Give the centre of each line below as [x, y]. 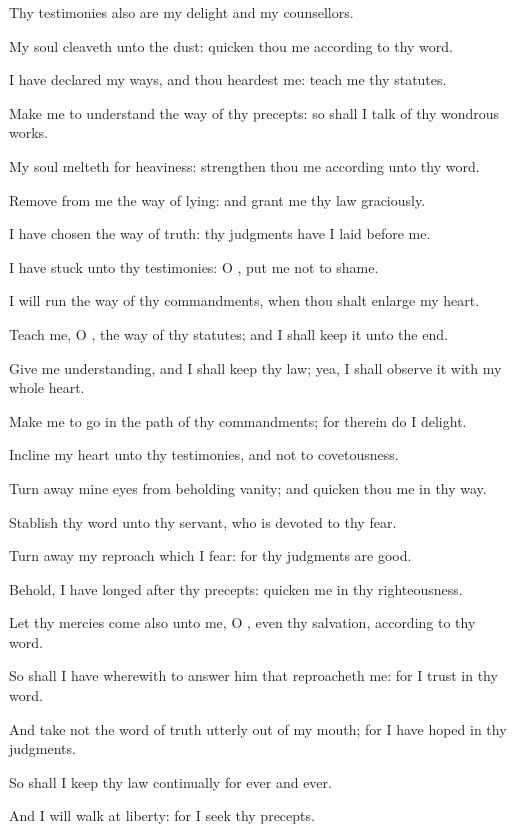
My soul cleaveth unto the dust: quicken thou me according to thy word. [231, 45]
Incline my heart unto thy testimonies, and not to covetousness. [204, 454]
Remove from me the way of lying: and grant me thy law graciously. [217, 199]
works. [29, 132]
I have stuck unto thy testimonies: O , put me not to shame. [194, 266]
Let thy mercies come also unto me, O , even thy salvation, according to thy [242, 622]
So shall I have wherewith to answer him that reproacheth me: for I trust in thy [253, 675]
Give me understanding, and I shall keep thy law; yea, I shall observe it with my [255, 367]
